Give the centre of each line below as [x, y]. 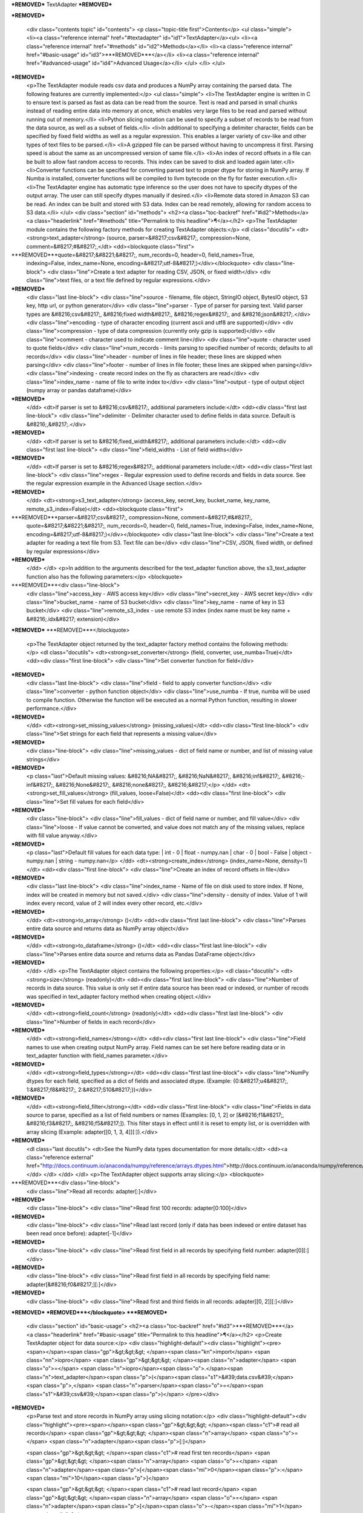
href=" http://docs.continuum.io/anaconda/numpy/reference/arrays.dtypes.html [125, 1166]
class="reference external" [60, 1157]
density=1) [295, 861]
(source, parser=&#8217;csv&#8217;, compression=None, [178, 238]
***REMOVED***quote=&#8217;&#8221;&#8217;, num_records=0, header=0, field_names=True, [133, 255]
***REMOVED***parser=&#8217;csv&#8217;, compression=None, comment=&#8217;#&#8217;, [132, 517]
